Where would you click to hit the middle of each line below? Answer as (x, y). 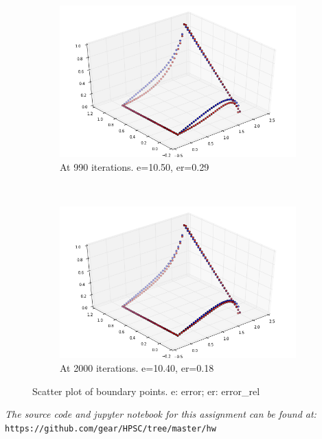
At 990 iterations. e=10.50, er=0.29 (135, 166)
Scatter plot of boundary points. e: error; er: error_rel (146, 391)
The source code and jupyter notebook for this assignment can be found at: (161, 414)
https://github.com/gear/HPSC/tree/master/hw (111, 428)
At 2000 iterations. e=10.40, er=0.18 (137, 367)
